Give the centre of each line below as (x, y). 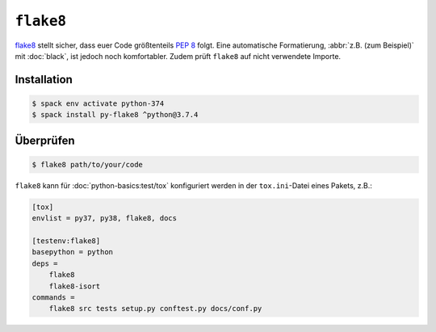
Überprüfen (45, 140)
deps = (45, 263)
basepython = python (72, 252)
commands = (53, 298)
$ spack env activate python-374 (98, 103)
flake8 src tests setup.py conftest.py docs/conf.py (155, 309)
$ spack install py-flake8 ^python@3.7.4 (115, 115)
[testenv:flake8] (66, 241)
